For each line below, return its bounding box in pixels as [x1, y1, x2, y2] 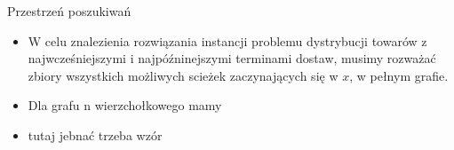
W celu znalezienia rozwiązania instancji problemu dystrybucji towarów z [28, 31, 427, 50]
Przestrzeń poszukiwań [7, 2, 131, 20]
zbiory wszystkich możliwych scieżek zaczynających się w [28, 66, 339, 84]
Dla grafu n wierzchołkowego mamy [28, 96, 222, 114]
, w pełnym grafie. [349, 66, 449, 84]
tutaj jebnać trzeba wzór [28, 125, 163, 144]
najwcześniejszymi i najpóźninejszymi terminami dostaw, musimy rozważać [28, 49, 436, 67]
